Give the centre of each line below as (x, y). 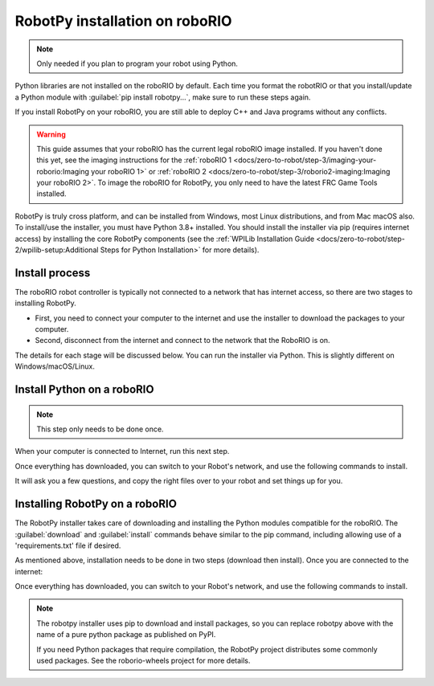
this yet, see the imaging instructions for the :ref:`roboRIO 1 (134, 160)
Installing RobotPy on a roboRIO (96, 504)
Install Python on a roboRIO (84, 390)
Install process (53, 273)
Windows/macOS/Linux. (55, 366)
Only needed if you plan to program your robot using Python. (137, 63)
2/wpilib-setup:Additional (57, 250)
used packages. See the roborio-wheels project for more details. (143, 661)
